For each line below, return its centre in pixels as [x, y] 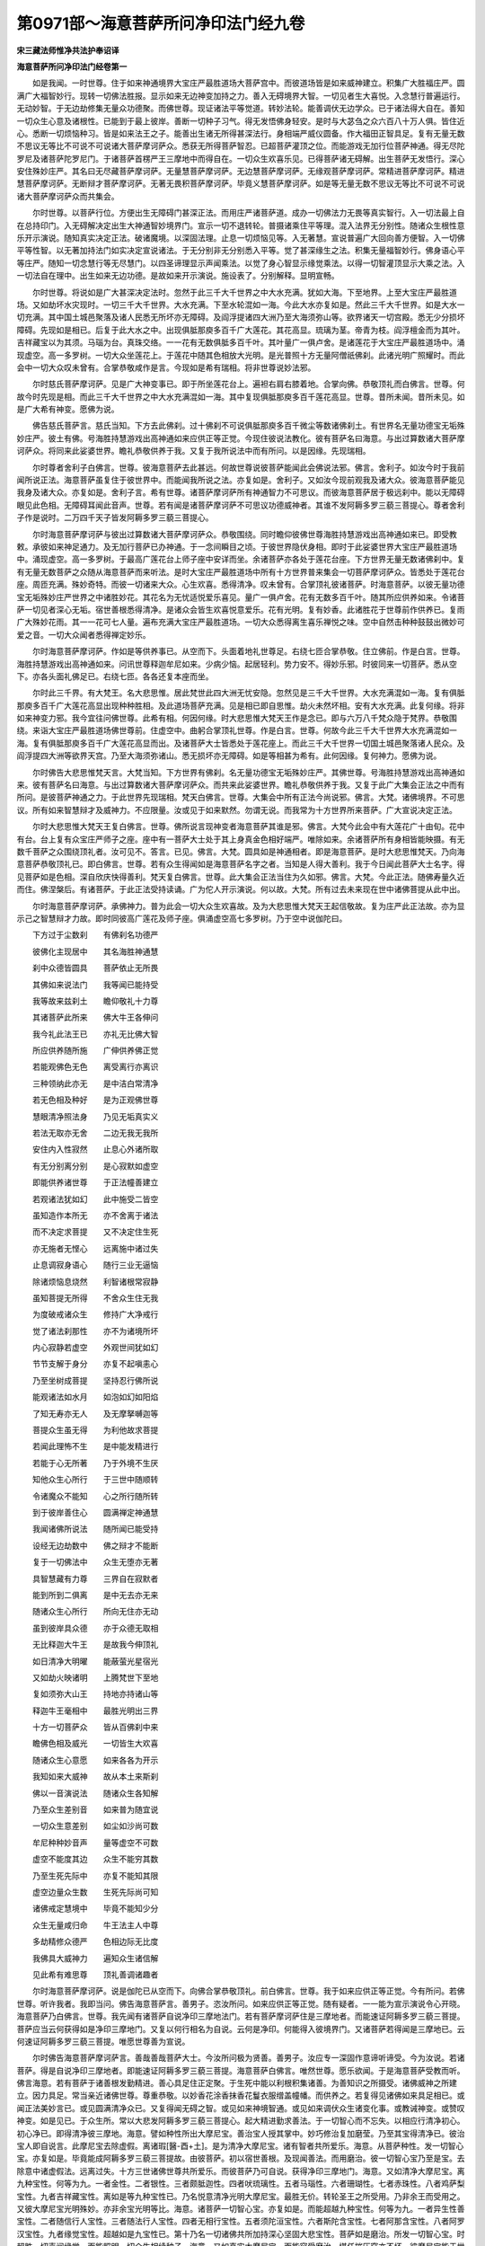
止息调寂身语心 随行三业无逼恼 [95, 1265]
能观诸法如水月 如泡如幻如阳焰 [95, 1397]
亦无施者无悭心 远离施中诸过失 [95, 1248]
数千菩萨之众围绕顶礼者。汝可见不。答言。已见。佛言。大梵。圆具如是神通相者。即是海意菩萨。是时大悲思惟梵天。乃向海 [241, 851]
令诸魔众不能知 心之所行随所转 [95, 1496]
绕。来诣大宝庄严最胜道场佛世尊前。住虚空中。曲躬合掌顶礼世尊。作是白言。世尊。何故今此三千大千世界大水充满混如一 [237, 730]
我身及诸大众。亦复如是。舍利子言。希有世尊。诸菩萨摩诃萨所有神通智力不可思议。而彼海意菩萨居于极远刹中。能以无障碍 [241, 492]
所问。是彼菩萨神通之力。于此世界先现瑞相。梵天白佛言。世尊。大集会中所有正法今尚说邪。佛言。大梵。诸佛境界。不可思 [241, 797]
